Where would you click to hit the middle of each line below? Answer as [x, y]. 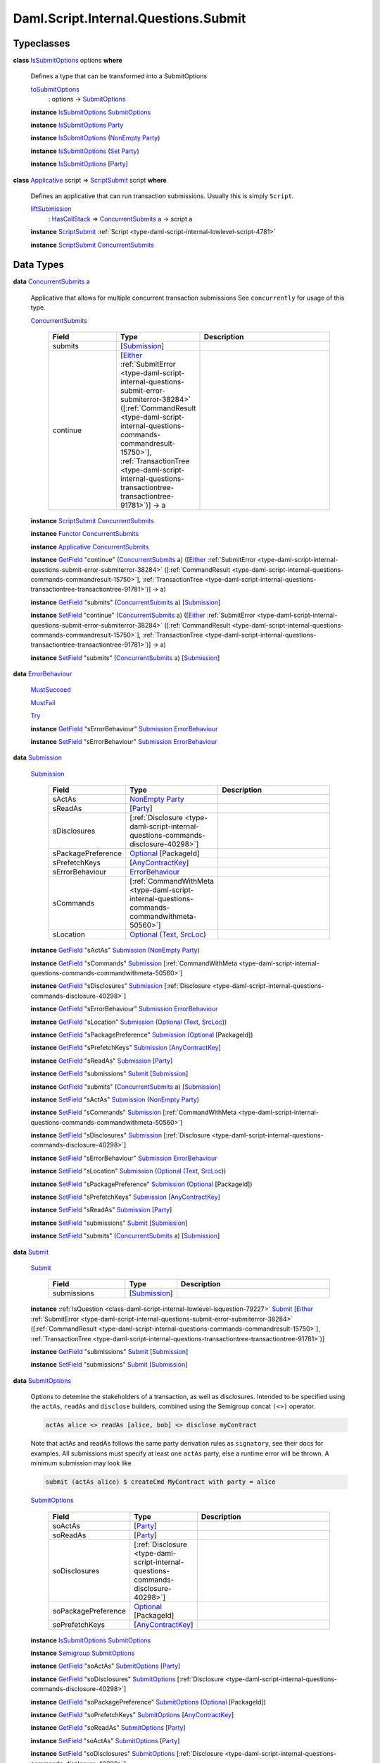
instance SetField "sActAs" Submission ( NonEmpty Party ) [115, 1099]
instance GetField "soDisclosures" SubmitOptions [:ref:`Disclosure [127, 1679]
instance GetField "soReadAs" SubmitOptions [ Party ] [108, 1728]
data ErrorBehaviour [43, 674]
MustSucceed [51, 690]
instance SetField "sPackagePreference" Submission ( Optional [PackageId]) [141, 1184]
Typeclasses [42, 43]
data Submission [38, 757]
